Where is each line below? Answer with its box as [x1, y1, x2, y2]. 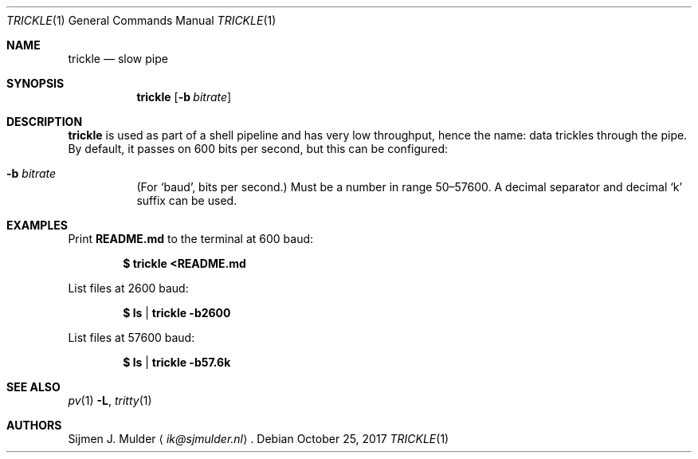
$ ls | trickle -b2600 [123, 306, 231, 320]
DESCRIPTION [6, 115, 83, 128]
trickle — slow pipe [68, 52, 168, 65]
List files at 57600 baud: [68, 331, 195, 344]
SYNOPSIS [6, 76, 65, 90]
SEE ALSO [6, 380, 61, 394]
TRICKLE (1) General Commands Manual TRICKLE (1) [6, 14, 276, 27]
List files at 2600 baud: [68, 281, 189, 295]
